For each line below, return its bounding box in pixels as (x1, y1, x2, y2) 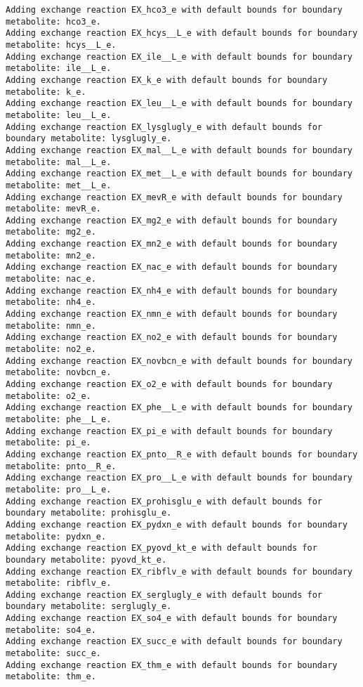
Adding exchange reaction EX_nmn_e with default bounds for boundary (6, 309, 338, 320)
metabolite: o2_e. (6, 391, 91, 401)
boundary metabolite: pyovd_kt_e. (6, 554, 167, 565)
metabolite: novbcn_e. (6, 367, 112, 378)
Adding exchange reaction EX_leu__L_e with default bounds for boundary (6, 98, 352, 109)
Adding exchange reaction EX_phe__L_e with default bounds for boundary (6, 403, 352, 413)
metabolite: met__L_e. (6, 180, 112, 190)
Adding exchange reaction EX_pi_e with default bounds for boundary (6, 426, 333, 436)
